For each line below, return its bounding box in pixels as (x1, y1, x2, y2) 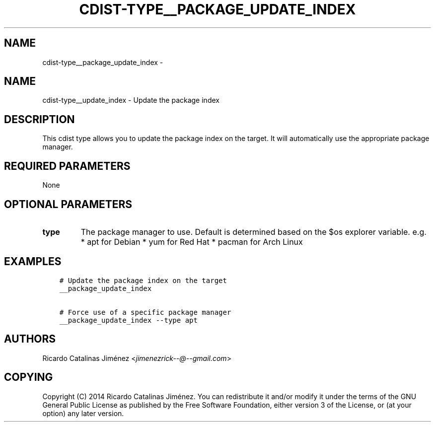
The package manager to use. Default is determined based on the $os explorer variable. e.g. (80, 226, 427, 237)
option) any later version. (42, 409, 124, 418)
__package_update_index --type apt (59, 316, 198, 324)
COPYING (4, 371, 53, 384)
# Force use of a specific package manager (59, 308, 231, 316)
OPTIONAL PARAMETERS (4, 198, 133, 211)
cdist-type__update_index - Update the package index (42, 96, 219, 105)
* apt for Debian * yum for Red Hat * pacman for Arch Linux (80, 236, 303, 247)
